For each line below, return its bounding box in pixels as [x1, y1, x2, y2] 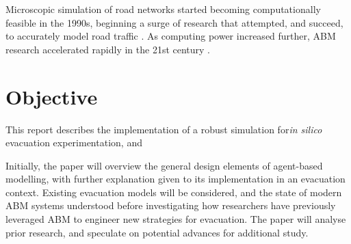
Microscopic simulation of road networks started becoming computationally [5, 2, 321, 16]
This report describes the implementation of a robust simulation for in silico [5, 122, 322, 136]
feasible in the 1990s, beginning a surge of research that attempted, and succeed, [5, 15, 343, 29]
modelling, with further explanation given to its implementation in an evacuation [5, 172, 346, 186]
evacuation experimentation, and [5, 135, 142, 150]
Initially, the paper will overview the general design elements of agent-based [5, 158, 323, 172]
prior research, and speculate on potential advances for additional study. [5, 225, 309, 239]
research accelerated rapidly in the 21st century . [5, 42, 211, 56]
